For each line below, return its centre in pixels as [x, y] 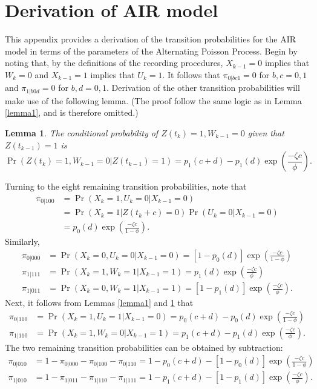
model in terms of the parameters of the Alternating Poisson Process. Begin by [151, 51]
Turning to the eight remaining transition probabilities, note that [126, 186]
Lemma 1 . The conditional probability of [82, 133]
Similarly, [22, 241]
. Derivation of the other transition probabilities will [203, 88]
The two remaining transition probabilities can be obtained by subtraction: [144, 347]
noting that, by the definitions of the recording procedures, [114, 63]
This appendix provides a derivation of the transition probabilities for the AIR [151, 39]
